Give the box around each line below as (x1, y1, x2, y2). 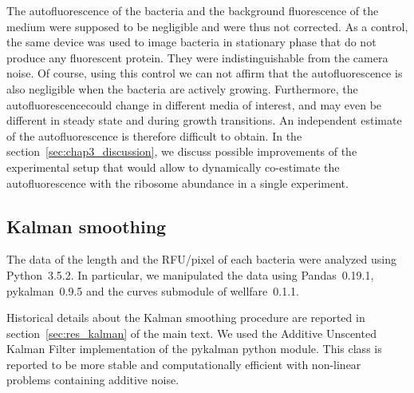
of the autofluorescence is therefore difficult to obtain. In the (6, 127, 302, 144)
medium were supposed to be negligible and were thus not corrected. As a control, (6, 18, 408, 34)
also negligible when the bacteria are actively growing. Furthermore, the (6, 80, 358, 97)
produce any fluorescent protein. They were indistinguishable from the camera (6, 49, 388, 65)
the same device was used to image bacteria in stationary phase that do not (6, 34, 377, 50)
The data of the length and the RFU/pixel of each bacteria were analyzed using (6, 251, 396, 268)
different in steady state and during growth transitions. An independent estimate (6, 112, 402, 129)
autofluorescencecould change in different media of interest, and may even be (6, 96, 382, 113)
